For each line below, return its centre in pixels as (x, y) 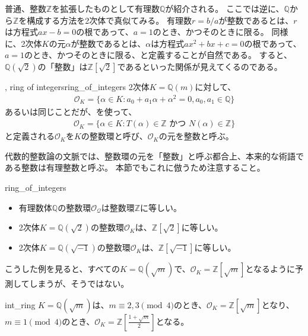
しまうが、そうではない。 (79, 284)
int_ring (20, 304)
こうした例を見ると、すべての (62, 269)
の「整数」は (63, 66)
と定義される (30, 136)
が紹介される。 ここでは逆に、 (225, 8)
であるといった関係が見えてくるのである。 (200, 66)
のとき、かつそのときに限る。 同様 (220, 32)
